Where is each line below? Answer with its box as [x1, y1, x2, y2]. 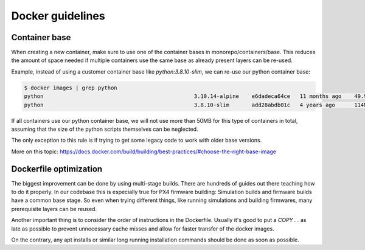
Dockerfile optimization [11, 164, 103, 174]
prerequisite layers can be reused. [11, 205, 97, 212]
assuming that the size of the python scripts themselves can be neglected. [11, 125, 198, 133]
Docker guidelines [11, 9, 106, 23]
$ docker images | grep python [24, 84, 118, 91]
